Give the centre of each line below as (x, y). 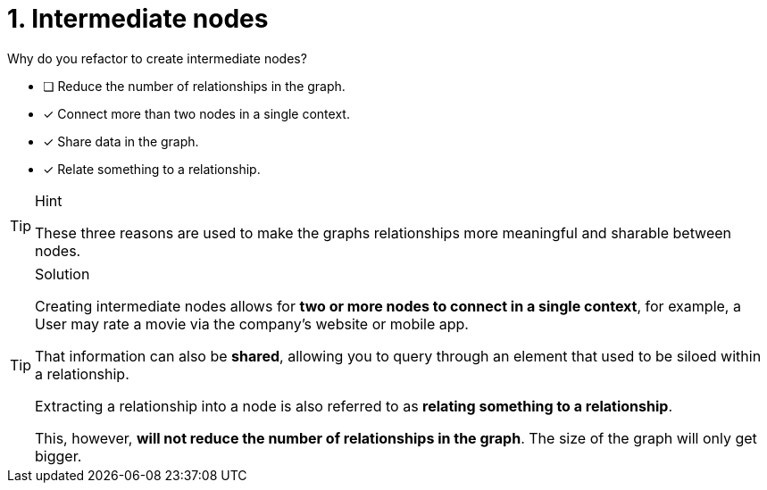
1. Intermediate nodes (138, 19)
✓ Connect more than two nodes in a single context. (196, 113)
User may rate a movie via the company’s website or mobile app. (252, 324)
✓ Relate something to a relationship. (152, 169)
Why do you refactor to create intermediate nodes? (157, 58)
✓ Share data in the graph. (121, 141)
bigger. (58, 456)
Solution (63, 274)
